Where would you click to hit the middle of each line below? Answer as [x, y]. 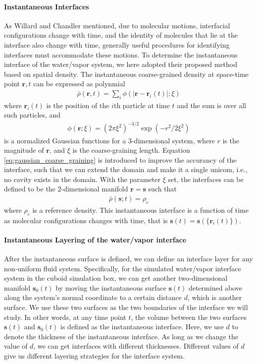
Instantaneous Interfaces [47, 6]
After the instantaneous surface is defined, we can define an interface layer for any [128, 259]
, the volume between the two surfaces [189, 317]
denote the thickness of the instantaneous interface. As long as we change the [121, 336]
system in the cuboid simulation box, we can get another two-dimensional [116, 278]
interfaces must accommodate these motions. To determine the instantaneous [121, 54]
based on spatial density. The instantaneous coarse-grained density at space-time [126, 74]
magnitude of [24, 150]
